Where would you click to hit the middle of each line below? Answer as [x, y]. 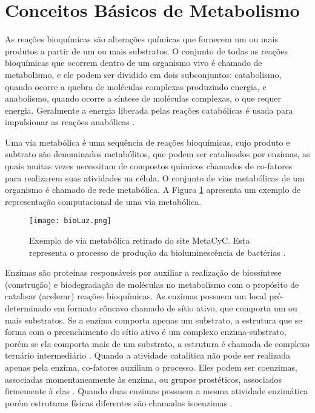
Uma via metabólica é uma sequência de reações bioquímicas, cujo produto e [148, 142]
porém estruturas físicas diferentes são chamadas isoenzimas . [119, 402]
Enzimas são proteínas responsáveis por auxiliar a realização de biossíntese [143, 272]
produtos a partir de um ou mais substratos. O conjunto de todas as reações [147, 50]
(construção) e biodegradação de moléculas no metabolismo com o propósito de [152, 284]
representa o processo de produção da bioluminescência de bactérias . [157, 252]
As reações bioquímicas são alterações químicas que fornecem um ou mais [141, 39]
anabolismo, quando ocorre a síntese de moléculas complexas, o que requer [143, 98]
